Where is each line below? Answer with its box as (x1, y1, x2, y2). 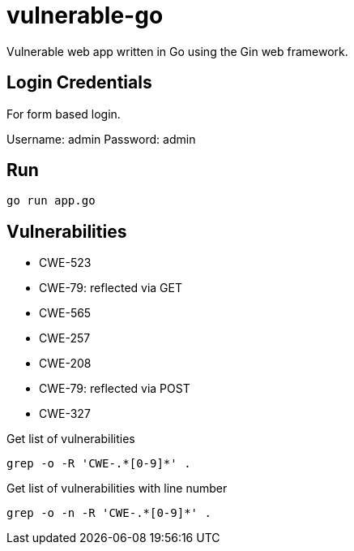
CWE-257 (39, 331, 91, 346)
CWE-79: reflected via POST (39, 381, 190, 396)
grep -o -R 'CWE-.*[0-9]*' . (6, 457, 191, 471)
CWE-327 (39, 407, 91, 421)
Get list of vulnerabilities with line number (6, 481, 228, 496)
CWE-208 (39, 356, 92, 371)
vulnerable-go (6, 2, 164, 29)
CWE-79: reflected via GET (39, 281, 183, 295)
